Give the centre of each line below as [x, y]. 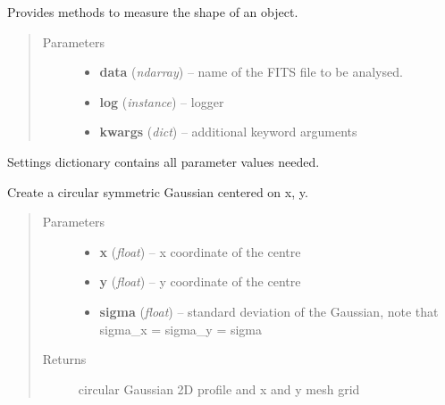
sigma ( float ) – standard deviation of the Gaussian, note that [269, 311]
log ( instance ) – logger [162, 101]
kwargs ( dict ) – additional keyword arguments [228, 132]
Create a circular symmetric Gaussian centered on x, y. [158, 191]
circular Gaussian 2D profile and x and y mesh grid [219, 388]
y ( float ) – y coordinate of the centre [200, 281]
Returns [64, 359]
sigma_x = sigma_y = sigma [181, 329]
